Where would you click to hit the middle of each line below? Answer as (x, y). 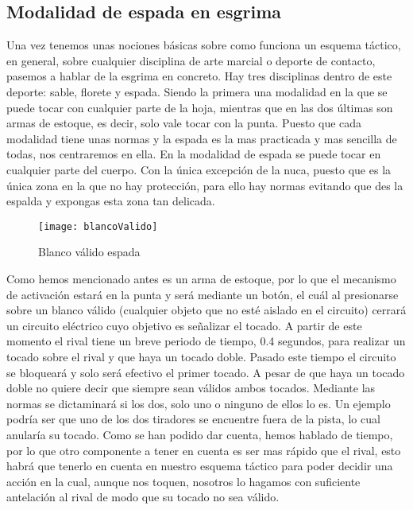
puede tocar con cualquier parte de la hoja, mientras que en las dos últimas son (200, 107)
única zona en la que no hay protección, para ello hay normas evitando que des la (205, 185)
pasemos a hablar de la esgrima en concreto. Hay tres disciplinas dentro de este (199, 76)
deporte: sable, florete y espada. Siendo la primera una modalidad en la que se (197, 91)
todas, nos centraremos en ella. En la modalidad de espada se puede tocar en (194, 154)
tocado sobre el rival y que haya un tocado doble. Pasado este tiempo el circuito (201, 356)
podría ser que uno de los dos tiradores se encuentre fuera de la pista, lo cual (193, 419)
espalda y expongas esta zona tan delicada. (111, 201)
